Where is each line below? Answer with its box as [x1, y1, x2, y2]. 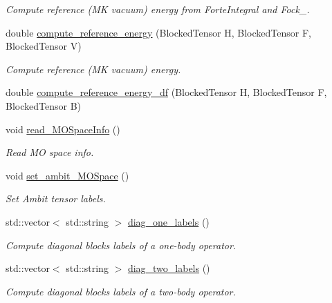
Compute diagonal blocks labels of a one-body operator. [6, 237, 237, 252]
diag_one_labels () [127, 214, 210, 228]
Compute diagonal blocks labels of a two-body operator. [6, 284, 236, 298]
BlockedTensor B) [6, 98, 81, 113]
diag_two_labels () [127, 261, 210, 275]
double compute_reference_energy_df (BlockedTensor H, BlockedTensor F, [6, 85, 327, 99]
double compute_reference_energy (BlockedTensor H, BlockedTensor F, [6, 25, 311, 39]
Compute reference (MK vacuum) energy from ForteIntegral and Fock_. [6, 2, 310, 16]
